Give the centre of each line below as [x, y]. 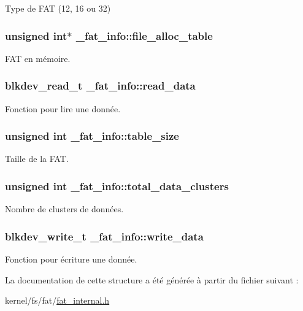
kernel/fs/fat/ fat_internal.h [57, 300]
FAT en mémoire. [38, 58]
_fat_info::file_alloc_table [144, 35]
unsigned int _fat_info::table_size [92, 136]
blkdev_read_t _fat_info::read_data [100, 86]
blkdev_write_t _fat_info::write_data [104, 236]
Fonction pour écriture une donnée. [71, 259]
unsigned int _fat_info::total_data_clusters [117, 186]
